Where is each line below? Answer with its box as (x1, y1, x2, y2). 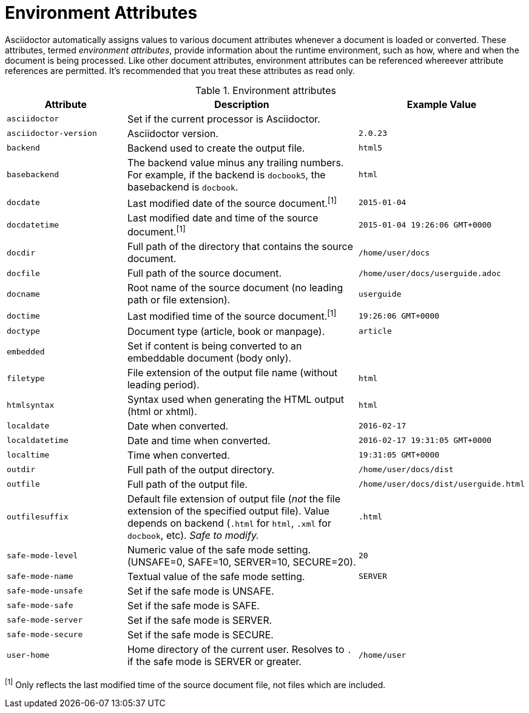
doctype (7, 326, 40, 336)
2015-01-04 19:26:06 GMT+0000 (359, 220, 492, 230)
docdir (7, 248, 35, 257)
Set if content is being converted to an (127, 339, 302, 352)
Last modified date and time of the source (127, 212, 318, 225)
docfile (7, 268, 40, 278)
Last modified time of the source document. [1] (127, 308, 337, 323)
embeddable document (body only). (127, 351, 292, 364)
